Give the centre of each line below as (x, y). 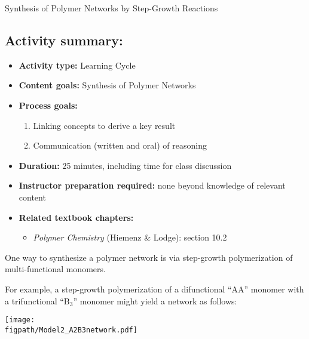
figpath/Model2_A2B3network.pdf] (71, 330)
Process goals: (48, 105)
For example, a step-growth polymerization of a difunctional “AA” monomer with (154, 289)
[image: (20, 320)
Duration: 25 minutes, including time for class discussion (125, 165)
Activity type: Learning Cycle (77, 65)
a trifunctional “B (37, 301)
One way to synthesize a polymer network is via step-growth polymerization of (149, 257)
